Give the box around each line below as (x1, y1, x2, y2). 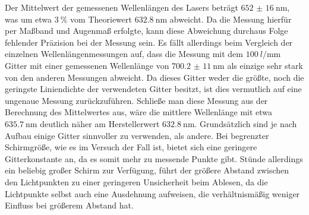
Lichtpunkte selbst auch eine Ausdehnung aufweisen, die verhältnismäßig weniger (5, 187, 300, 200)
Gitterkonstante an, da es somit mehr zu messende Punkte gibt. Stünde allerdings (5, 152, 303, 165)
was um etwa (5, 12, 52, 25)
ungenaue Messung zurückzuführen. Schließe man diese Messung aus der (5, 94, 268, 106)
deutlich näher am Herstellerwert (40, 117, 160, 129)
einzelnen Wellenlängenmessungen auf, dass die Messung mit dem (5, 48, 244, 60)
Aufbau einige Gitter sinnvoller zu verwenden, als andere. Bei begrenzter (5, 129, 269, 141)
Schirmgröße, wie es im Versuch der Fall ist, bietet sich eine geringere (5, 141, 257, 153)
